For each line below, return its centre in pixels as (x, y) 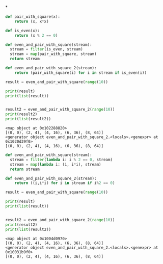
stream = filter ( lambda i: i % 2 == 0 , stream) (61, 160)
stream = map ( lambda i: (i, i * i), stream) (56, 164)
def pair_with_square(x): (33, 17)
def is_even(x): (22, 31)
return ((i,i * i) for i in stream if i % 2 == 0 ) (65, 183)
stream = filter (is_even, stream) (46, 49)
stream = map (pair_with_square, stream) (53, 54)
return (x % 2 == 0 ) (36, 35)
